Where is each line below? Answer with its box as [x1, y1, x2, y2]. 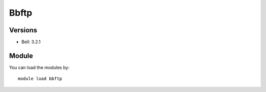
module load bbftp [18, 76, 63, 82]
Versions [9, 26, 37, 34]
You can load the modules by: [9, 64, 70, 70]
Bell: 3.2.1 [21, 39, 41, 45]
